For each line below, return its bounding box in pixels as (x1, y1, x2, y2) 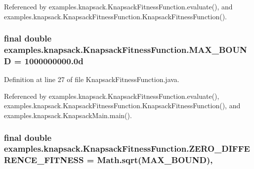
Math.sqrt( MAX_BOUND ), (97, 154, 213, 166)
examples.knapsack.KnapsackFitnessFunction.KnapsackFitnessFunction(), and (4, 100, 241, 111)
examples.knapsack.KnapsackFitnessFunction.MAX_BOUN (4, 43, 247, 56)
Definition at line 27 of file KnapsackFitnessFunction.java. (4, 74, 179, 84)
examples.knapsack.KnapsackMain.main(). (4, 110, 132, 121)
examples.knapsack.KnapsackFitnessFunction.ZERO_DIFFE (4, 142, 250, 155)
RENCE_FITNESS (4, 154, 84, 166)
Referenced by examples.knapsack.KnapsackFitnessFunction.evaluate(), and (4, 1, 233, 11)
